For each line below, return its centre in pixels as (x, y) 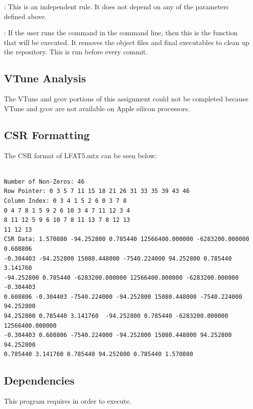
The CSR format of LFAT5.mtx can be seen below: (80, 155)
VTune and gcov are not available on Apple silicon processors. (97, 108)
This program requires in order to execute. (68, 401)
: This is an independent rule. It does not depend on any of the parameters (116, 6)
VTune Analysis (45, 78)
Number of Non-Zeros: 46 (44, 181)
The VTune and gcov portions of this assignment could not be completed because (126, 99)
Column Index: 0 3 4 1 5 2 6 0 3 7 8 (65, 201)
